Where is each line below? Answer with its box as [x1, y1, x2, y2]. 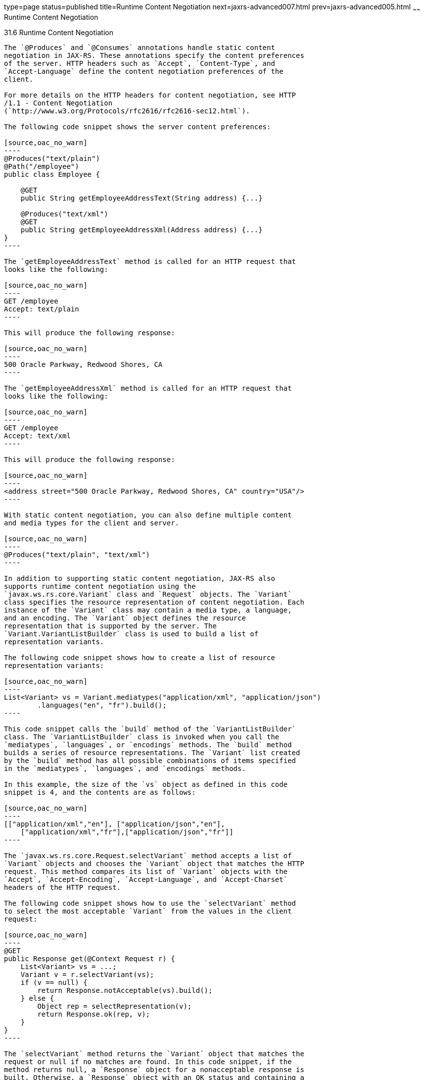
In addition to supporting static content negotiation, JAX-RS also [4, 574, 275, 582]
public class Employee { [4, 170, 100, 178]
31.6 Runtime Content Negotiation [4, 28, 113, 37]
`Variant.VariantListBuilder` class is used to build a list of [4, 629, 259, 638]
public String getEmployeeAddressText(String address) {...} [20, 194, 263, 202]
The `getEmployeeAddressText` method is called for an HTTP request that [4, 257, 296, 265]
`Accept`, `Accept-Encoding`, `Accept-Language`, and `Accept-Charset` [4, 875, 288, 883]
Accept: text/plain [4, 305, 79, 313]
